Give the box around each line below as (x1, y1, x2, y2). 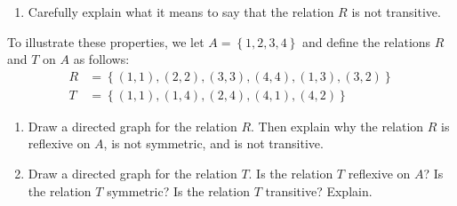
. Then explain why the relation (251, 116, 424, 135)
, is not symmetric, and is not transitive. (103, 134, 324, 153)
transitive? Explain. (265, 181, 373, 200)
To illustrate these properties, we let (7, 32, 204, 51)
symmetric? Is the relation (107, 181, 250, 200)
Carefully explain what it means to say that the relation (28, 3, 334, 20)
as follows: (73, 50, 130, 68)
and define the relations (302, 32, 431, 51)
